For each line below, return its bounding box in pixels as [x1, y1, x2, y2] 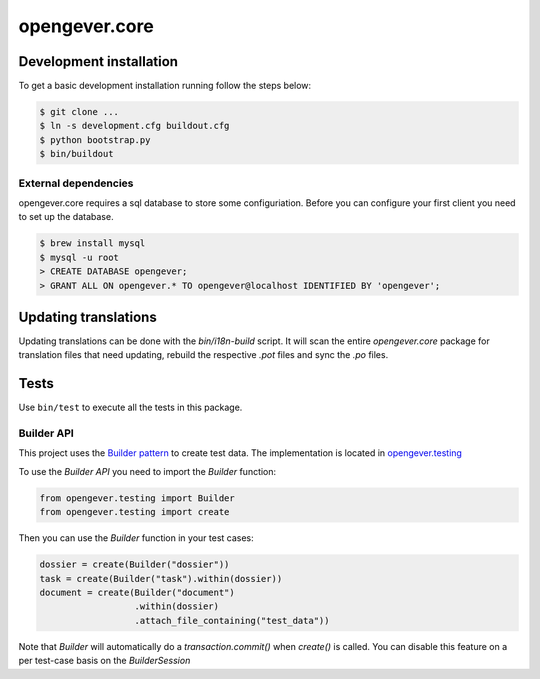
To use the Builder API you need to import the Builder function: [18, 465, 277, 477]
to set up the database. [18, 211, 114, 223]
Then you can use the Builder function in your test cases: [18, 532, 254, 544]
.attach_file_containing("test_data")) [134, 615, 330, 626]
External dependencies [18, 176, 134, 190]
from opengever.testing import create [39, 506, 230, 518]
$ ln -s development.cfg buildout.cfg [39, 120, 230, 132]
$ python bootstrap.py [39, 134, 151, 145]
